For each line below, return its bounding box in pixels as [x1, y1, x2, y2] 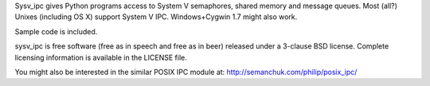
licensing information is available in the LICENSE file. [14, 53, 187, 62]
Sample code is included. [14, 26, 98, 36]
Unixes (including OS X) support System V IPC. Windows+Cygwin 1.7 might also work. [14, 12, 298, 21]
